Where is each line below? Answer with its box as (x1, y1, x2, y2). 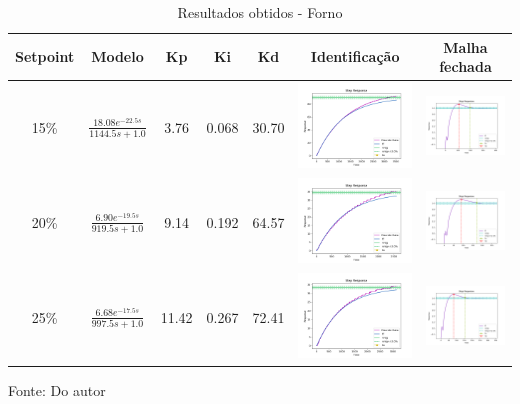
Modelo (91, 46, 144, 67)
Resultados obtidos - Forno (177, 2, 343, 22)
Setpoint (15, 46, 75, 67)
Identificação (310, 46, 400, 67)
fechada (439, 56, 492, 77)
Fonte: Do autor (8, 380, 106, 401)
